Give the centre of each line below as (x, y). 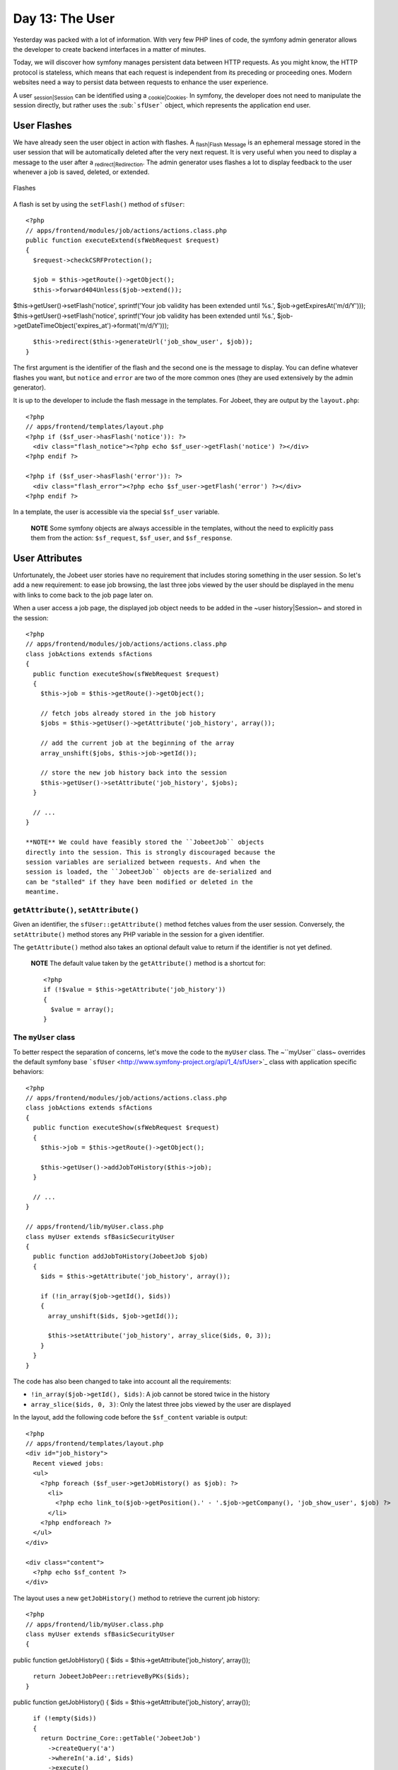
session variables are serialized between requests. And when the (143, 862)
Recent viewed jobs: (69, 1463)
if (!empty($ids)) (65, 1718)
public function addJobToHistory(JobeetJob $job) (121, 1256)
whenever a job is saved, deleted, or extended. (81, 172)
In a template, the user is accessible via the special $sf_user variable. (116, 512)
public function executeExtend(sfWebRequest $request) (123, 240)
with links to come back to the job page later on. (83, 595)
